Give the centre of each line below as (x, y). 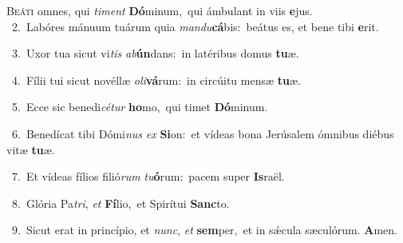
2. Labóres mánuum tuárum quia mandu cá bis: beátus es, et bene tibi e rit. (195, 26)
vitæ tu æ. (31, 149)
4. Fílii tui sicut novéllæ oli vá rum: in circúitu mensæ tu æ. (156, 80)
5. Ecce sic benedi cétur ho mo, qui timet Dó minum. (140, 107)
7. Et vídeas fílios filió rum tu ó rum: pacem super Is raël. (148, 176)
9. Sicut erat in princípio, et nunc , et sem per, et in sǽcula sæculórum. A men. (204, 230)
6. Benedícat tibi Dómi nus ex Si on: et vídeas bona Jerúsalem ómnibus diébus (203, 133)
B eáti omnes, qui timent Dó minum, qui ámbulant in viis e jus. (160, 10)
